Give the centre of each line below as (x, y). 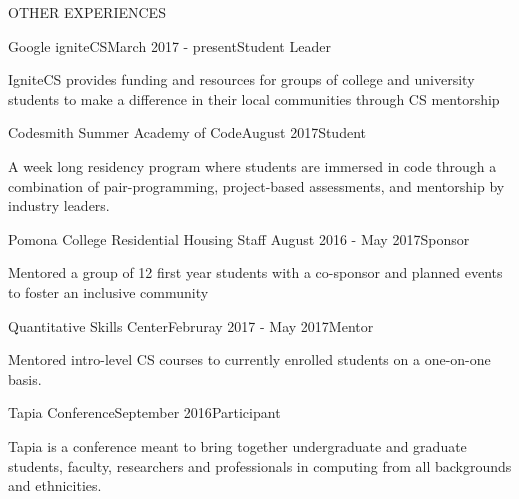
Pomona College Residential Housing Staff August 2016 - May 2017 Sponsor (239, 238)
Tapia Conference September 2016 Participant (144, 412)
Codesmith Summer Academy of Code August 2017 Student (187, 132)
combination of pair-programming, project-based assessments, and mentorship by (256, 185)
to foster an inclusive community (108, 291)
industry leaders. (59, 205)
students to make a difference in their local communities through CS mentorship (254, 98)
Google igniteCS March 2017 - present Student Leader (169, 45)
